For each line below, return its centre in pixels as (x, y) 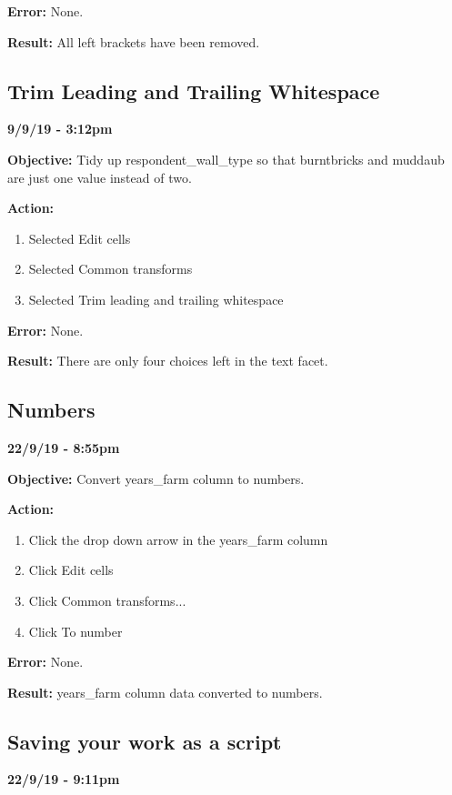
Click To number (75, 631)
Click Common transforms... (107, 600)
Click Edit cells (71, 570)
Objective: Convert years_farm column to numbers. (156, 478)
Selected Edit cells (80, 238)
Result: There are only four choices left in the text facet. (168, 361)
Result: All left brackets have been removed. (134, 41)
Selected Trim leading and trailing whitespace (156, 299)
